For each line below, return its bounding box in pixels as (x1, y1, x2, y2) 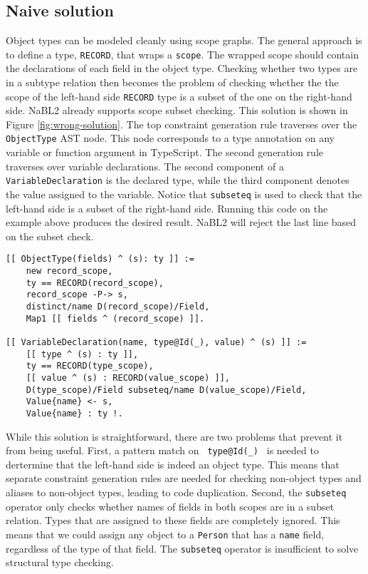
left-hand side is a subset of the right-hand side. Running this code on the (6, 200, 328, 215)
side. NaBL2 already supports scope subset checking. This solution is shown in (6, 103, 348, 118)
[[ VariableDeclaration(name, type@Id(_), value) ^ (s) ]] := (6, 337, 307, 348)
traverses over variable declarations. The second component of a (6, 158, 284, 173)
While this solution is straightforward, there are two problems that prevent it (6, 429, 343, 444)
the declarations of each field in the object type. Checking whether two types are (6, 61, 358, 76)
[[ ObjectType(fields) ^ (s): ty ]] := (6, 254, 194, 265)
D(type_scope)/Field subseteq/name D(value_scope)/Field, (26, 384, 307, 395)
